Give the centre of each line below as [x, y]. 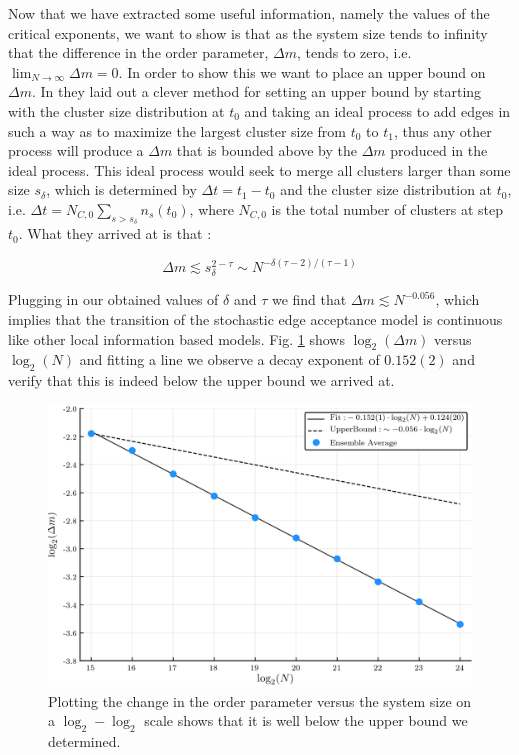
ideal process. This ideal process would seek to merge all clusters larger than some [259, 169]
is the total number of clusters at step [387, 208]
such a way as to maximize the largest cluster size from [177, 130]
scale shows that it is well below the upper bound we [306, 720]
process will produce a [76, 150]
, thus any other [442, 130]
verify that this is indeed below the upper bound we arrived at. [201, 380]
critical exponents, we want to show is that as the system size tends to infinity [248, 32]
